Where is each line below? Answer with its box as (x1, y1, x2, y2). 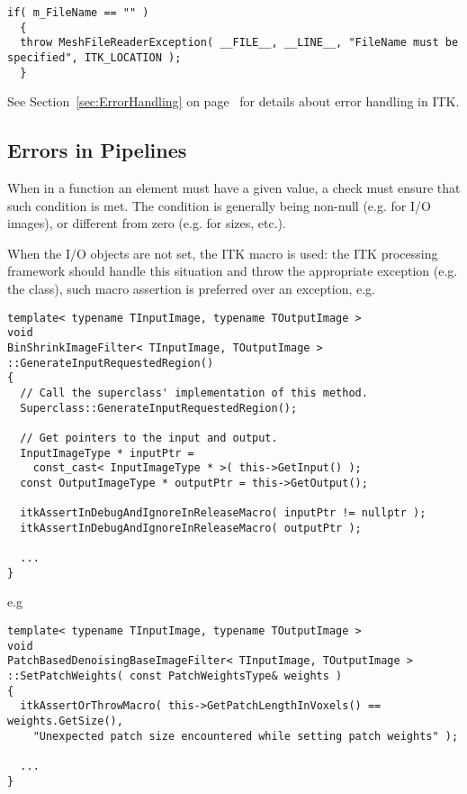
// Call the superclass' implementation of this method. (20, 386, 368, 399)
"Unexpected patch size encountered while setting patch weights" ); (32, 729, 459, 743)
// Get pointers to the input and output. (20, 431, 278, 444)
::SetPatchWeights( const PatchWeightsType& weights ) (7, 670, 343, 683)
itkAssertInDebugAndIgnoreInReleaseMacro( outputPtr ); (20, 521, 362, 534)
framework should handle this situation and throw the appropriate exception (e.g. (7, 261, 458, 280)
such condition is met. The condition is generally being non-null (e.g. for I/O (7, 196, 431, 214)
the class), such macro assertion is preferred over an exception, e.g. (7, 279, 375, 298)
